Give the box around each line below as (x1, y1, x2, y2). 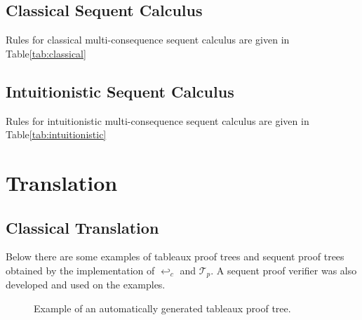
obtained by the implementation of (6, 262, 155, 277)
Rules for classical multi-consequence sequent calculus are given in (6, 32, 290, 47)
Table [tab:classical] (6, 46, 86, 60)
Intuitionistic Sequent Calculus (6, 80, 234, 102)
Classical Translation (6, 216, 159, 238)
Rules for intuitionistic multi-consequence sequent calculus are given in (6, 113, 309, 128)
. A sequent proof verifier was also (210, 262, 357, 277)
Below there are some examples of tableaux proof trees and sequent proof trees (6, 249, 344, 264)
